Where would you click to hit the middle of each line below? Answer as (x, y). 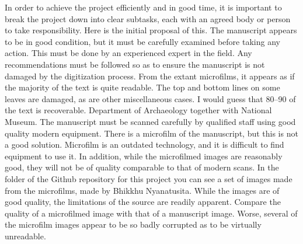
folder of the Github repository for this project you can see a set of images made (149, 178)
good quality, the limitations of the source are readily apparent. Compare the (143, 202)
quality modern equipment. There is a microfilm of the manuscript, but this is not (151, 133)
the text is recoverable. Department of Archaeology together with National (138, 110)
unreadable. (25, 236)
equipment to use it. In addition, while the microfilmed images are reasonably (144, 156)
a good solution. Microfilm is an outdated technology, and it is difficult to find (144, 144)
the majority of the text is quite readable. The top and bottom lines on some (142, 87)
